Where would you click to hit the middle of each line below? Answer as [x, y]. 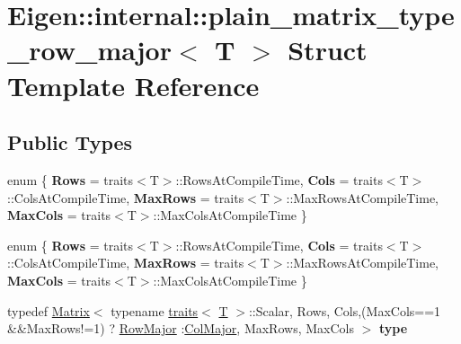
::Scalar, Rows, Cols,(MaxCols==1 [345, 310]
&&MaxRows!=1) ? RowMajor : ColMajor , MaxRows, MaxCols [181, 328]
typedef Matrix [49, 310]
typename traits [155, 310]
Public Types [70, 142]
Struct [328, 50]
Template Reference [133, 85]
